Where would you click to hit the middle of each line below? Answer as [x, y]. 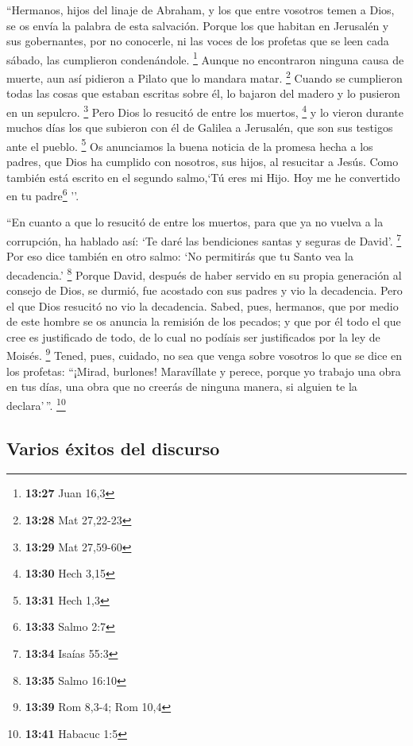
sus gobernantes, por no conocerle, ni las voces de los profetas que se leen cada [198, 41]
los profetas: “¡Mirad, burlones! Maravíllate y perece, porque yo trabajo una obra [204, 371]
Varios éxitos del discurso [113, 448]
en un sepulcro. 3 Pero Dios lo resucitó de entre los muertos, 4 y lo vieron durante [205, 110]
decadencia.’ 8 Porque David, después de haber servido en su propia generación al [204, 273]
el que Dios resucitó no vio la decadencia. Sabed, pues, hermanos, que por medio [203, 305]
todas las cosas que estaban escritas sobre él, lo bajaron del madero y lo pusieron [203, 93]
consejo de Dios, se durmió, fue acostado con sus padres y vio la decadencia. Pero [205, 290]
